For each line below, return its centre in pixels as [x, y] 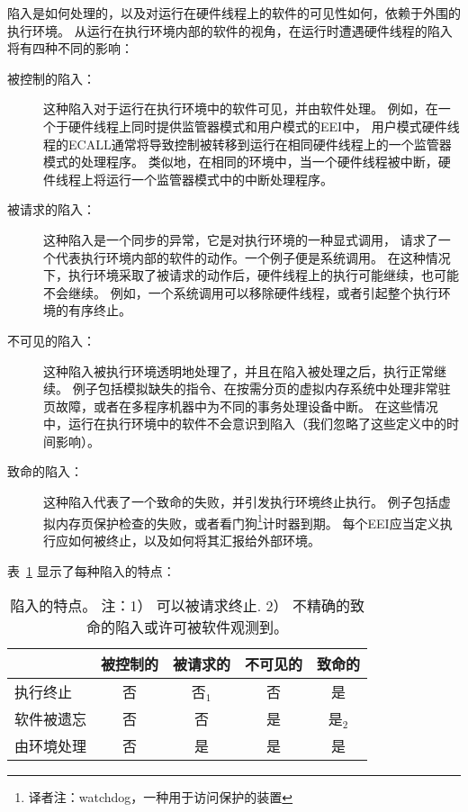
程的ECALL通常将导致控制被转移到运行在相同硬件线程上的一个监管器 [247, 144]
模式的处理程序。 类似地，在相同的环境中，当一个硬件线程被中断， [241, 162]
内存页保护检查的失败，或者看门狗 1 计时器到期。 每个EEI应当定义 [247, 521]
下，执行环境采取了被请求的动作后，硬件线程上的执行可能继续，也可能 [251, 275]
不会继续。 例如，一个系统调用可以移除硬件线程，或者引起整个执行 [241, 292]
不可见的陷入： [51, 340]
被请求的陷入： [51, 209]
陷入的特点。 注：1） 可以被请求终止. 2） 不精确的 [180, 606]
